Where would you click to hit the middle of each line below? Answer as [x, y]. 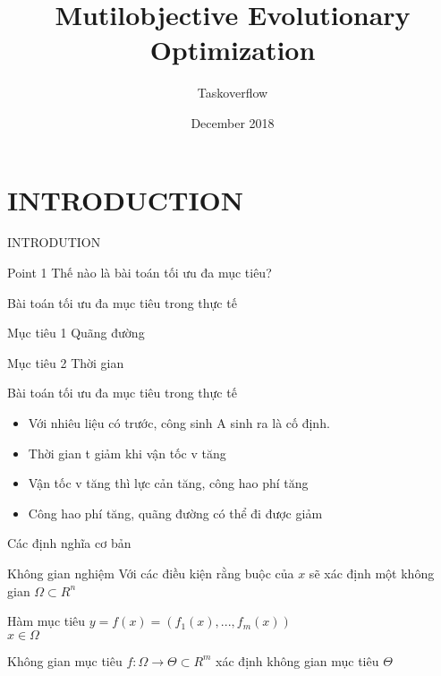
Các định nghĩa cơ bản [69, 543]
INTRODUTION [54, 242]
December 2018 [233, 122]
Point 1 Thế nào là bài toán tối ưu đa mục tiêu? [140, 273]
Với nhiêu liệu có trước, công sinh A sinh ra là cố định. [179, 423]
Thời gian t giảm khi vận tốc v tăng [127, 453]
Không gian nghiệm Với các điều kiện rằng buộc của [151, 573]
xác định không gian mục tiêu [297, 660]
